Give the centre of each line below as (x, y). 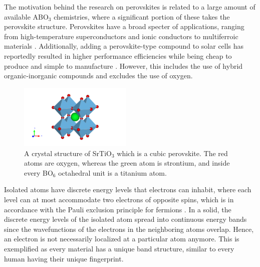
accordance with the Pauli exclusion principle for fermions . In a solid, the (118, 209)
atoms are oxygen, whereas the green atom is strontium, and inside (127, 163)
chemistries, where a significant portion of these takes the (142, 16)
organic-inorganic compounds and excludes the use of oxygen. (98, 76)
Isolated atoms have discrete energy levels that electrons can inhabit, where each (128, 189)
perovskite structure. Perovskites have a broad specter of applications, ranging (124, 26)
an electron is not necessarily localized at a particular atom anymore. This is (122, 239)
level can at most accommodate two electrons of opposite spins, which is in (119, 199)
